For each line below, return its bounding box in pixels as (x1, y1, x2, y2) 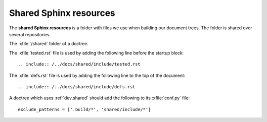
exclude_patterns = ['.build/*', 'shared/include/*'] (18, 107, 151, 112)
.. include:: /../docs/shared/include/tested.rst (18, 61, 141, 67)
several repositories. (9, 31, 51, 37)
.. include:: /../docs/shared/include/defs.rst (18, 84, 135, 89)
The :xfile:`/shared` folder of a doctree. (9, 41, 89, 47)
